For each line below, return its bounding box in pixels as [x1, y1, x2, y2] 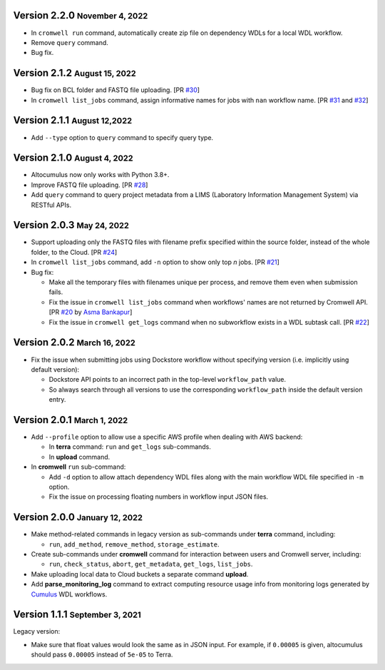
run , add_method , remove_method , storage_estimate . [48, 539, 220, 549]
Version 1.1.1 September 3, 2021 [13, 609, 142, 621]
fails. [48, 288, 63, 296]
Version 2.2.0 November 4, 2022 [13, 9, 148, 21]
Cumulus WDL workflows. [31, 589, 108, 599]
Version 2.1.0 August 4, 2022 [13, 152, 133, 164]
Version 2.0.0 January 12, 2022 [13, 511, 143, 524]
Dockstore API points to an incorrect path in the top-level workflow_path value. [48, 375, 287, 384]
